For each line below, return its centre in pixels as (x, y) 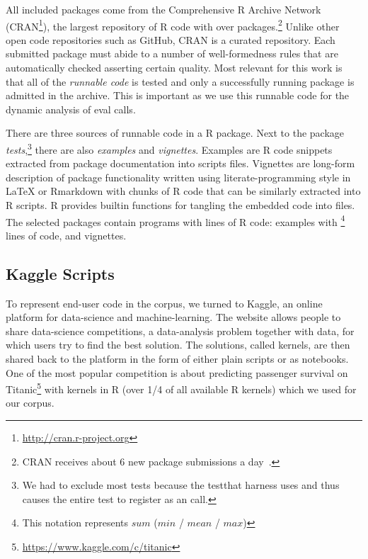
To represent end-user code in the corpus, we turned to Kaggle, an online (164, 303)
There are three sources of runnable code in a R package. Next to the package (175, 133)
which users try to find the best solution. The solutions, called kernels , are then (178, 345)
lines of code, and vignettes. (66, 235)
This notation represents (75, 523)
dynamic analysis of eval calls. (71, 109)
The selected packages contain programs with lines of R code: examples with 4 (176, 220)
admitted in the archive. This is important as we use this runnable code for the (178, 95)
